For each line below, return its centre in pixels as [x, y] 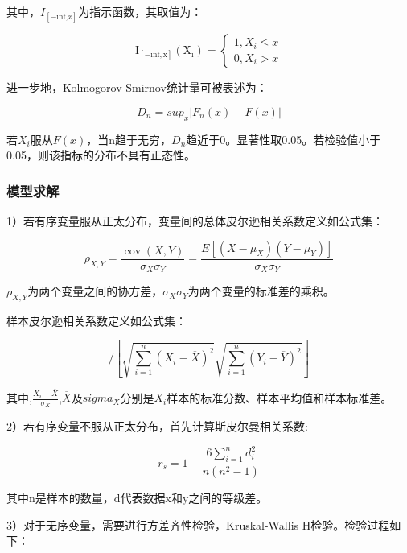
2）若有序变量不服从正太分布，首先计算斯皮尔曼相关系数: [157, 426]
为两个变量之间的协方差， [95, 291]
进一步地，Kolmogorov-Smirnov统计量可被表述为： [137, 87]
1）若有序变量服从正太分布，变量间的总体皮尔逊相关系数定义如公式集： [195, 220]
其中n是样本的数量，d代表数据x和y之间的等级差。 [137, 498]
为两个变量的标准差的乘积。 [261, 291]
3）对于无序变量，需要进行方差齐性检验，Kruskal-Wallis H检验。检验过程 [198, 524]
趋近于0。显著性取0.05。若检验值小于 [284, 139]
